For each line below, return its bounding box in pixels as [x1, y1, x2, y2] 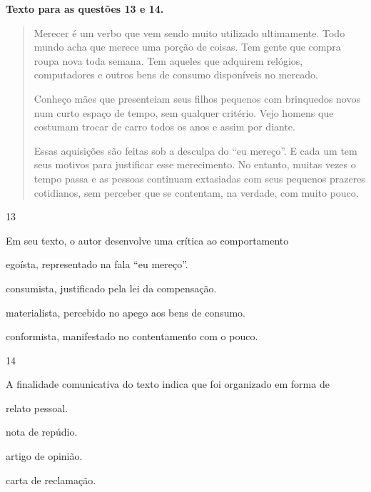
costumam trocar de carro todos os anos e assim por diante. [34, 119, 295, 134]
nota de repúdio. [6, 424, 78, 439]
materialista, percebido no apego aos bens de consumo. [6, 304, 245, 319]
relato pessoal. [6, 400, 68, 415]
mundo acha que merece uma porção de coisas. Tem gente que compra [34, 39, 341, 54]
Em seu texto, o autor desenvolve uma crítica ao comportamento [6, 232, 289, 247]
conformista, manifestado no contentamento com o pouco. [6, 329, 258, 344]
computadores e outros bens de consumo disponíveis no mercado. [34, 67, 318, 82]
